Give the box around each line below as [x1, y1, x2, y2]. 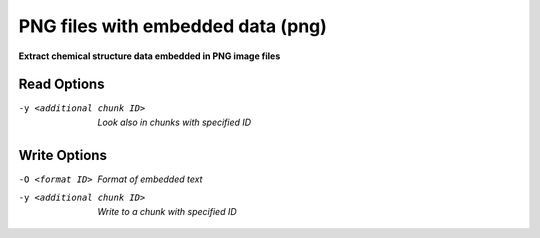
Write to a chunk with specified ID [97, 205, 237, 217]
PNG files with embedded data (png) [18, 15, 327, 37]
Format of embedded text [97, 173, 203, 185]
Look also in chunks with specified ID [97, 116, 252, 128]
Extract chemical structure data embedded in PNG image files [18, 50, 281, 62]
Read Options [18, 76, 105, 93]
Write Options [18, 146, 107, 164]
